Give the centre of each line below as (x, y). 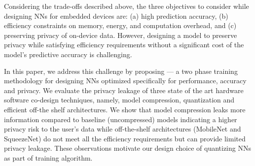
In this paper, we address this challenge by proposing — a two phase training (121, 71)
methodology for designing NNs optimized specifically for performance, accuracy (125, 81)
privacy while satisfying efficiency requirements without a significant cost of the (124, 45)
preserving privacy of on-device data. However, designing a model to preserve (121, 35)
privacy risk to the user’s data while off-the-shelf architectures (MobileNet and (123, 129)
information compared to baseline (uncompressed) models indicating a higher (121, 119)
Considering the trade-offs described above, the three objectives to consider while (127, 6)
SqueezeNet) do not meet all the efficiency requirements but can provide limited (125, 138)
